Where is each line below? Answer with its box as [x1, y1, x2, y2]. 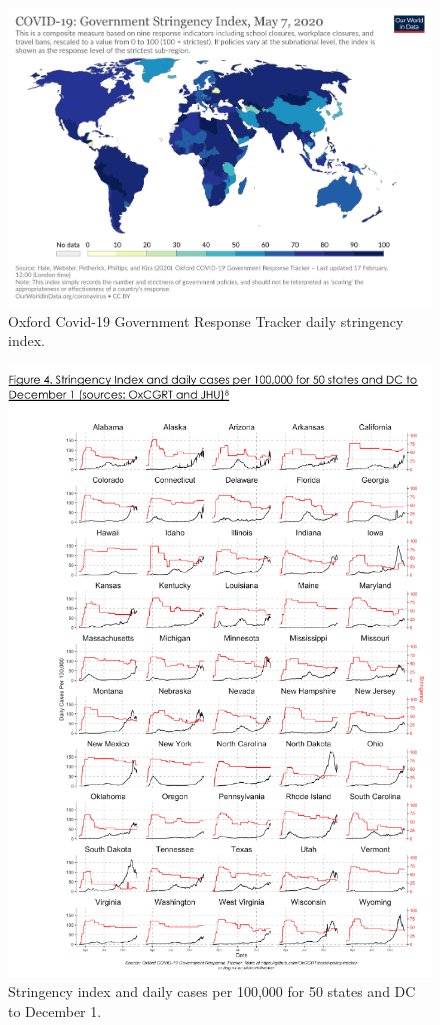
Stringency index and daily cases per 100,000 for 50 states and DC [8, 980, 416, 1001]
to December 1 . [8, 1000, 102, 1021]
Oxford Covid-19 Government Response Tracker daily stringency [8, 310, 404, 331]
